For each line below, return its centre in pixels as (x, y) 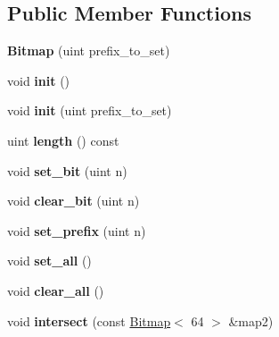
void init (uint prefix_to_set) (90, 110)
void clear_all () (56, 290)
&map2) (251, 320)
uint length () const (63, 140)
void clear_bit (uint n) (74, 201)
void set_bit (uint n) (67, 170)
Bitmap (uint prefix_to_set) (89, 51)
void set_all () (49, 261)
